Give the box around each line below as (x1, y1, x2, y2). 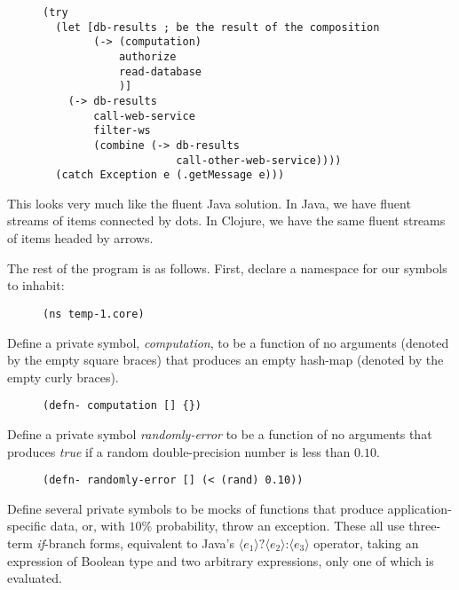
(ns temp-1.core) (43, 307, 145, 320)
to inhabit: (7, 276, 65, 295)
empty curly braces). (7, 367, 119, 386)
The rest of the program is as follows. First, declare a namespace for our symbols (7, 258, 447, 277)
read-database (118, 65, 202, 78)
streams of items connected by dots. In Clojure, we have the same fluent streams (7, 211, 446, 230)
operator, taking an (313, 533, 419, 552)
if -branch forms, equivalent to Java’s (36, 533, 235, 552)
